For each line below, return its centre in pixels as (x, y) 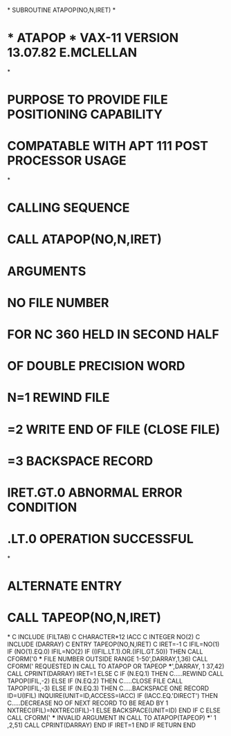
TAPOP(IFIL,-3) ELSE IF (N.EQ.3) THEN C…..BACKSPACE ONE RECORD (108, 688)
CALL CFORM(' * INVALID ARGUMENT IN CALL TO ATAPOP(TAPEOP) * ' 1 (112, 718)
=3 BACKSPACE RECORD (80, 461)
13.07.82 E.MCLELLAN (72, 53)
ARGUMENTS (47, 271)
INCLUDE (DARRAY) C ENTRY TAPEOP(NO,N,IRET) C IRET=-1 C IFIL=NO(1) (113, 644)
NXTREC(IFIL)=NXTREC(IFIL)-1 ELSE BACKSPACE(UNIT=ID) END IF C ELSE (114, 710)
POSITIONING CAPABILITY (85, 114)
